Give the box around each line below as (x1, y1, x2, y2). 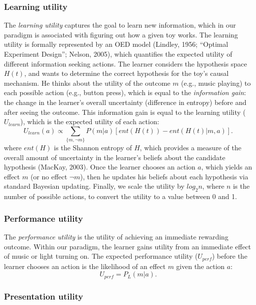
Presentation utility (4, 290, 83, 302)
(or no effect (30, 171, 68, 181)
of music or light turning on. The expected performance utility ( (4, 251, 198, 261)
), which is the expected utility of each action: (20, 116, 159, 127)
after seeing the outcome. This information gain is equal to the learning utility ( (4, 106, 246, 117)
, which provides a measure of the (140, 142, 242, 153)
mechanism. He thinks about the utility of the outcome (4, 77, 171, 88)
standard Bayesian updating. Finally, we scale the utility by (4, 181, 184, 191)
